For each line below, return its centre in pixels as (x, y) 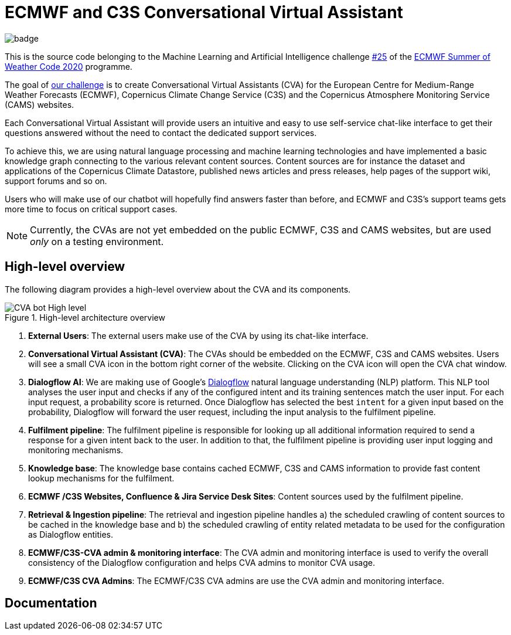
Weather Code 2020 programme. (69, 66)
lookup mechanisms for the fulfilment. (101, 478)
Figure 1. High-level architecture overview (85, 317)
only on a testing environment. (97, 241)
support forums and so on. (56, 181)
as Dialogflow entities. (71, 534)
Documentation (51, 603)
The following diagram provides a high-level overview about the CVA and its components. (178, 289)
